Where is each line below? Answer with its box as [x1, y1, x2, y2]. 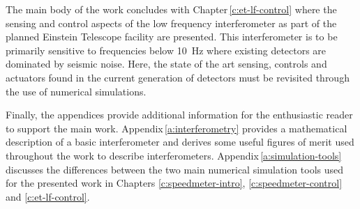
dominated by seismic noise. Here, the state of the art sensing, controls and [6, 56, 327, 71]
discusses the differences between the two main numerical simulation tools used [6, 162, 344, 176]
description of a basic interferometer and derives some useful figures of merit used [6, 134, 354, 149]
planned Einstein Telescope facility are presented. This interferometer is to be [6, 29, 338, 44]
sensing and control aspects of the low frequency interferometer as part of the [6, 15, 337, 30]
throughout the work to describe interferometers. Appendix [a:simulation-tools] [6, 148, 342, 162]
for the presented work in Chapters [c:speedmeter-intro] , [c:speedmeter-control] [6, 176, 343, 190]
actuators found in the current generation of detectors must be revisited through [6, 70, 350, 84]
